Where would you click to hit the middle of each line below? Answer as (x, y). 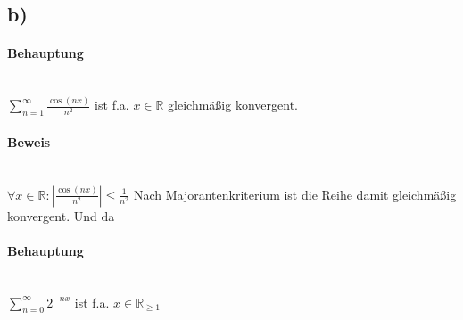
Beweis (29, 141)
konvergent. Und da (61, 215)
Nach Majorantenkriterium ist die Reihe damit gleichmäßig (295, 194)
